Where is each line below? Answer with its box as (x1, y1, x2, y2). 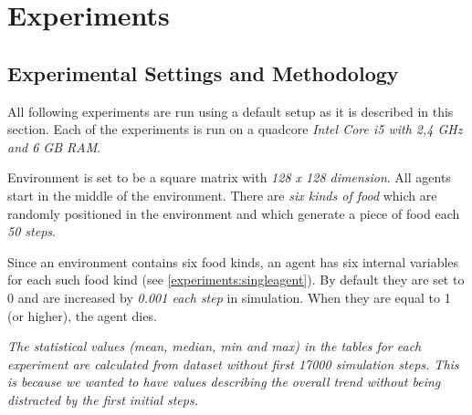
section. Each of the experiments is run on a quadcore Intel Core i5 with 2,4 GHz (7, 119, 463, 139)
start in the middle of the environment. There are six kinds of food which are (7, 185, 437, 204)
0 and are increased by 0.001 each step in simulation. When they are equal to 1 (7, 287, 451, 306)
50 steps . (7, 222, 56, 241)
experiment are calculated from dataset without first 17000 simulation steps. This (7, 354, 459, 373)
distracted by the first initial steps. (7, 389, 198, 409)
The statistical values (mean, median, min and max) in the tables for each (7, 337, 422, 356)
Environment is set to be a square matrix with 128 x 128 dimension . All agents (7, 168, 451, 187)
